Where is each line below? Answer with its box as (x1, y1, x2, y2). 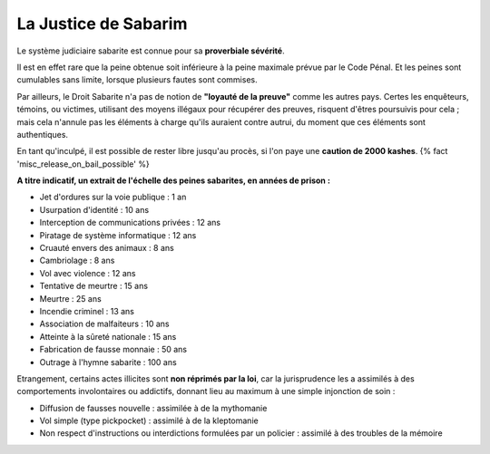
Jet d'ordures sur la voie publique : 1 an (39, 191, 187, 203)
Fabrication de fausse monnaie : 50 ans (39, 344, 188, 355)
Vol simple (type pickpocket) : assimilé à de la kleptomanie (39, 415, 259, 426)
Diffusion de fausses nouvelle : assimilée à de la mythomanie (39, 402, 268, 413)
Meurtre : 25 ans (39, 293, 102, 304)
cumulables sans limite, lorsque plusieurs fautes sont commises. (16, 74, 258, 85)
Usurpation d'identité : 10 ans (39, 204, 150, 215)
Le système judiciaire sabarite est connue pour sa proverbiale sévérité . (16, 45, 285, 56)
